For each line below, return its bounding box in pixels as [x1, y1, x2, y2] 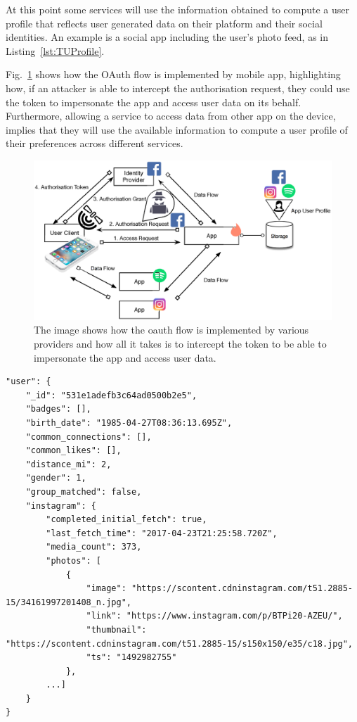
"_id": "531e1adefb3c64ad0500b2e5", [25, 390, 197, 400]
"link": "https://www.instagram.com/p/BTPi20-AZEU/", [86, 611, 343, 621]
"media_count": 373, [46, 542, 142, 552]
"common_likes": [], [25, 445, 122, 456]
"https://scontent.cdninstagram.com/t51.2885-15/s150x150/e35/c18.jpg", [6, 638, 353, 649]
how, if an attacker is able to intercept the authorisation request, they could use [6, 80, 350, 95]
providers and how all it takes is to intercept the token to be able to [34, 336, 327, 351]
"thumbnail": [86, 624, 147, 635]
